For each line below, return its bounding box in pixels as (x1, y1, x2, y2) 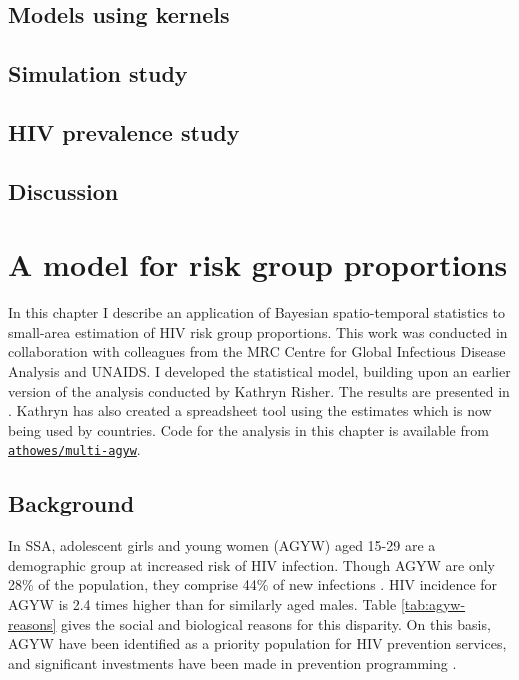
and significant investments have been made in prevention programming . (8, 652, 457, 673)
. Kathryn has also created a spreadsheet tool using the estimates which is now (8, 400, 492, 421)
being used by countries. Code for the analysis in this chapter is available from (8, 419, 489, 440)
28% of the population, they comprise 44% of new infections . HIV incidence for (8, 574, 498, 595)
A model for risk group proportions (8, 244, 508, 285)
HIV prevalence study (8, 116, 240, 147)
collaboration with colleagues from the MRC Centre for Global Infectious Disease (8, 341, 506, 362)
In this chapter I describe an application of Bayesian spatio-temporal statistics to (8, 302, 506, 323)
